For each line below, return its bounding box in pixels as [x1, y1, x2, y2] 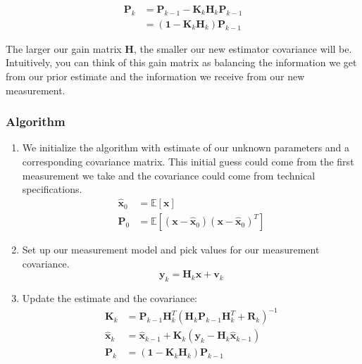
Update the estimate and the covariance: [22, 291, 198, 306]
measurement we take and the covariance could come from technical [22, 168, 316, 182]
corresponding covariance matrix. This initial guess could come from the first [22, 154, 354, 169]
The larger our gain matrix [6, 41, 122, 56]
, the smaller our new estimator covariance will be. [133, 41, 352, 56]
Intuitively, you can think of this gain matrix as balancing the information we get [6, 55, 357, 70]
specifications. [22, 182, 82, 196]
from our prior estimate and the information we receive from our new [6, 69, 305, 84]
